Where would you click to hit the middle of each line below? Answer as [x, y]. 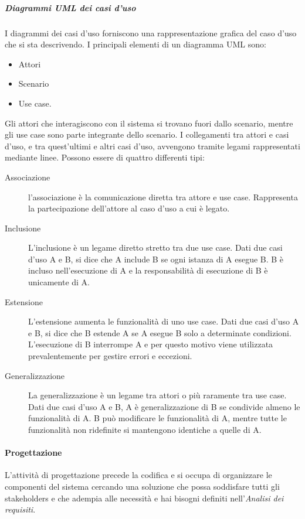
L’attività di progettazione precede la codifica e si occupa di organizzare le [138, 475]
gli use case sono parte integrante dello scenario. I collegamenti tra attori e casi [147, 134]
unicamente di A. [59, 282]
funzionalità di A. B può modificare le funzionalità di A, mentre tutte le [157, 418]
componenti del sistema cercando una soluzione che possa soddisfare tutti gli [142, 486]
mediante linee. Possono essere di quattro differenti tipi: [105, 157]
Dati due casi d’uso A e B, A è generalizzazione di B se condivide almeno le [164, 406]
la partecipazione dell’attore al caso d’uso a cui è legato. [129, 208]
